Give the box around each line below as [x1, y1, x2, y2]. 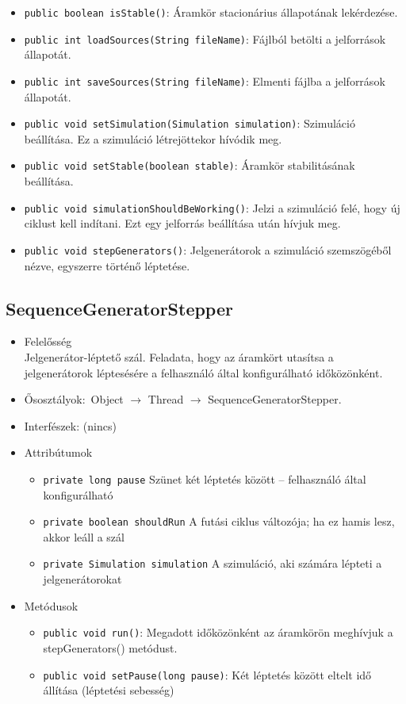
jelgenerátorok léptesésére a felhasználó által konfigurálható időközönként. [24, 364, 383, 381]
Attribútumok [24, 444, 93, 461]
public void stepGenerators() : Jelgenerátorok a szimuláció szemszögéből [24, 241, 392, 258]
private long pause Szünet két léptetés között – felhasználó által [43, 470, 366, 487]
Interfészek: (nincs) [24, 417, 117, 434]
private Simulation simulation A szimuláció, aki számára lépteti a [43, 555, 382, 572]
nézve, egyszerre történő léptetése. [24, 257, 190, 274]
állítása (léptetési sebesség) [43, 682, 174, 698]
